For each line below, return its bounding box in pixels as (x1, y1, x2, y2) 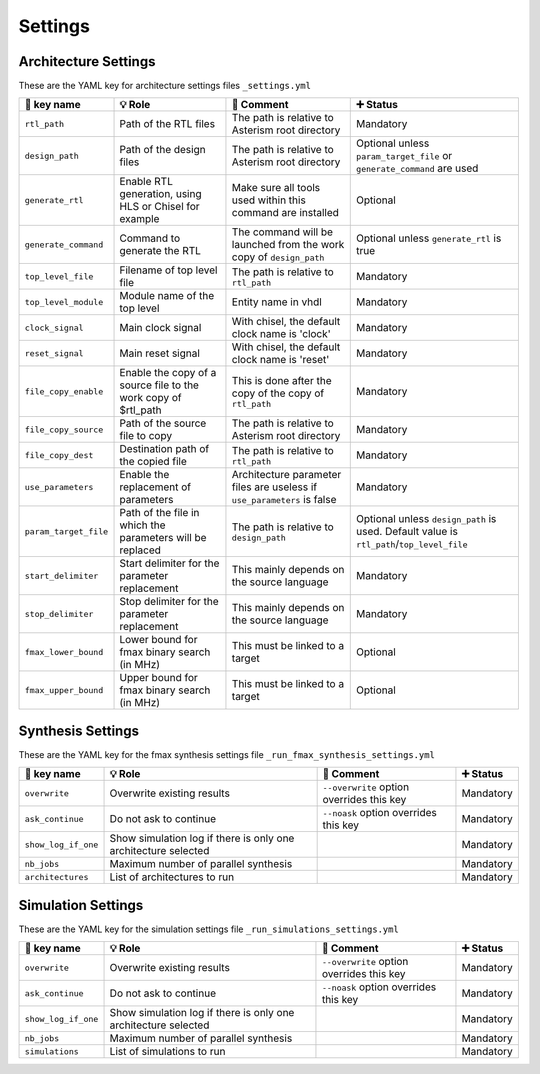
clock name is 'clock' (231, 327, 332, 341)
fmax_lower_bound (24, 646, 104, 657)
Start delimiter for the (119, 556, 220, 570)
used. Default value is (356, 525, 459, 539)
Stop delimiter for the (119, 595, 219, 609)
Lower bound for (119, 633, 198, 647)
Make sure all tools (231, 181, 321, 195)
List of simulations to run (109, 1045, 226, 1059)
